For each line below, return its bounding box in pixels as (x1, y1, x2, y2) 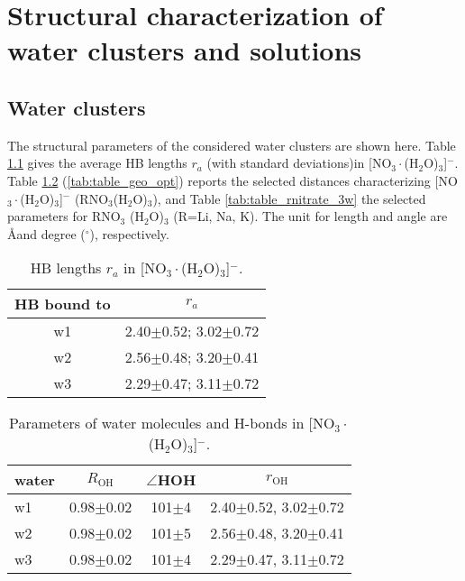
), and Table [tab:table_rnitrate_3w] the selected (152, 189, 426, 207)
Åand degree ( (7, 224, 86, 243)
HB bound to (14, 293, 111, 315)
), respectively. (89, 224, 169, 243)
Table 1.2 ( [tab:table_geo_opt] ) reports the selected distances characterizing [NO (7, 171, 458, 189)
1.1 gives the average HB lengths (7, 153, 187, 172)
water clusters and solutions (7, 32, 362, 69)
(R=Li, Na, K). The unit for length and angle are (173, 207, 448, 226)
